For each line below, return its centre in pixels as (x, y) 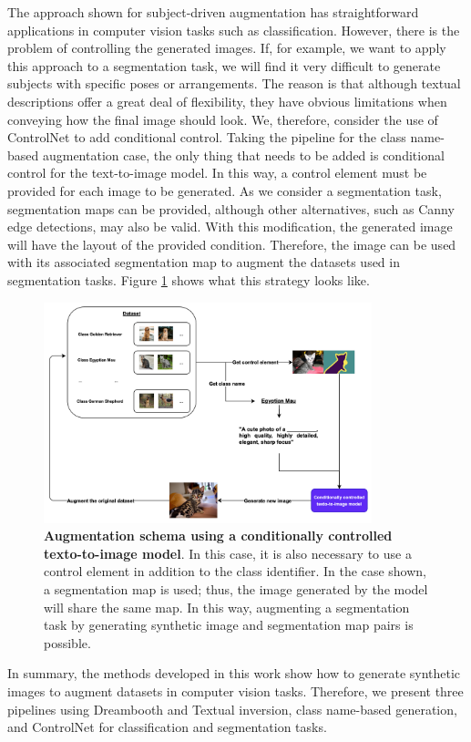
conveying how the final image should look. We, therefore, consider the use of (223, 119)
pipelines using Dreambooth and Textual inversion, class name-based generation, (232, 709)
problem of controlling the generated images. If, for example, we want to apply (227, 48)
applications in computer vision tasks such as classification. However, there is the (234, 30)
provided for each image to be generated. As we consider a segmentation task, (225, 190)
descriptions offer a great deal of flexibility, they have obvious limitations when (227, 101)
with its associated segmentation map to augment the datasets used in (204, 262)
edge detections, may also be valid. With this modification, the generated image (230, 227)
